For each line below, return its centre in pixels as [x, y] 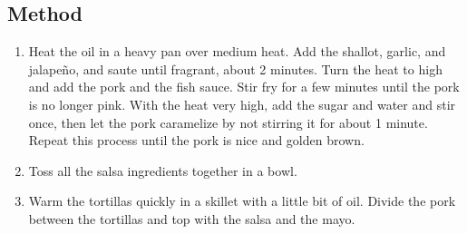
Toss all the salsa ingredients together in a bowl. [163, 170]
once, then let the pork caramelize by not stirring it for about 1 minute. [228, 122]
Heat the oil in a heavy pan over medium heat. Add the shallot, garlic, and [237, 51]
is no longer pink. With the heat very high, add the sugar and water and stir [242, 104]
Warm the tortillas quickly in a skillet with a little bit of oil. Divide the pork [242, 201]
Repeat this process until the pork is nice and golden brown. [196, 140]
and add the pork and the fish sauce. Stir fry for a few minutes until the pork [244, 87]
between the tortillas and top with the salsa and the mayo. [192, 218]
